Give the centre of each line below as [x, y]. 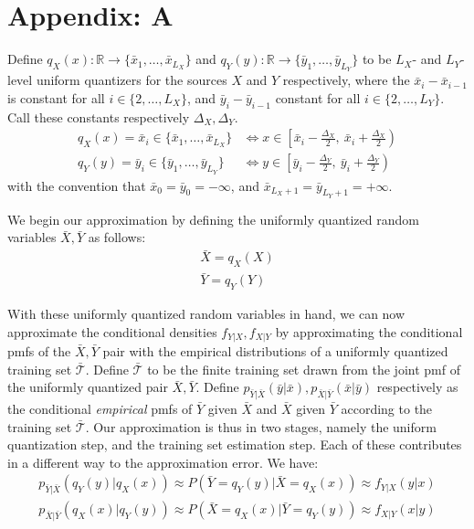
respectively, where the [346, 80]
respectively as [417, 387]
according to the [387, 409]
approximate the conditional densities [112, 331]
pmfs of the [39, 351]
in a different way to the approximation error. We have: [163, 462]
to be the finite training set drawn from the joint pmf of [304, 369]
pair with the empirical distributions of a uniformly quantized [275, 351]
